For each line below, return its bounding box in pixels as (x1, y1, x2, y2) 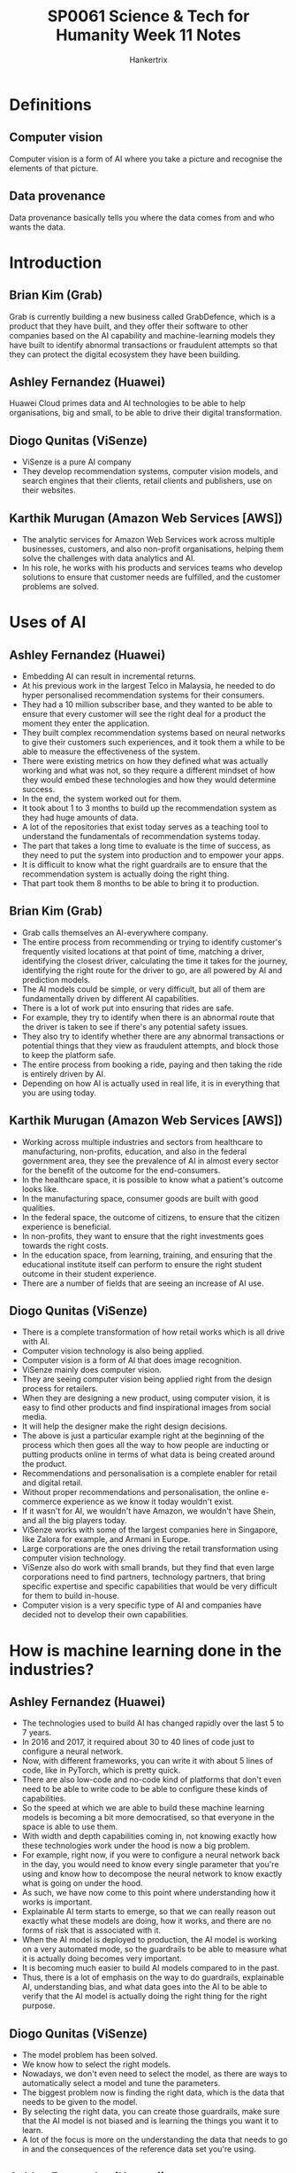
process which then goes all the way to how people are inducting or (21, 1440, 269, 1451)
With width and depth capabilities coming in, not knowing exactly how (21, 1831, 277, 1842)
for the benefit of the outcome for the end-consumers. (21, 1164, 221, 1175)
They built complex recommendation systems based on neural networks (21, 728, 285, 737)
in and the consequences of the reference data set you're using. (21, 2144, 256, 2154)
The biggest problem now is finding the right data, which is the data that (21, 2087, 285, 2098)
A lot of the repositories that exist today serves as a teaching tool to (21, 822, 269, 832)
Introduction (9, 253, 102, 272)
